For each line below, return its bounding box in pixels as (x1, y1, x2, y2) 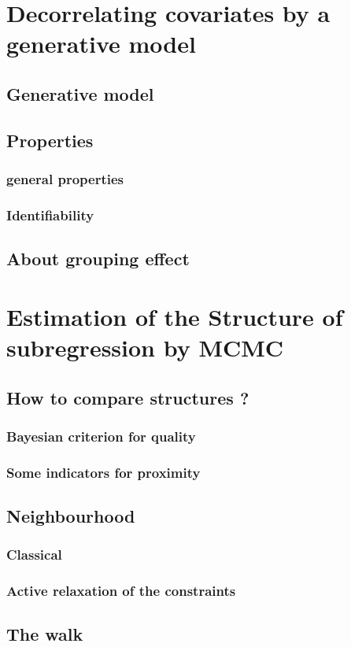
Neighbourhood (6, 504, 135, 528)
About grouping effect (6, 246, 190, 271)
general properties (6, 169, 124, 189)
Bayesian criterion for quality (6, 426, 196, 446)
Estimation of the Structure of (6, 300, 343, 332)
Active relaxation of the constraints (6, 581, 236, 601)
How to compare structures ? (6, 385, 249, 409)
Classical (6, 545, 62, 564)
